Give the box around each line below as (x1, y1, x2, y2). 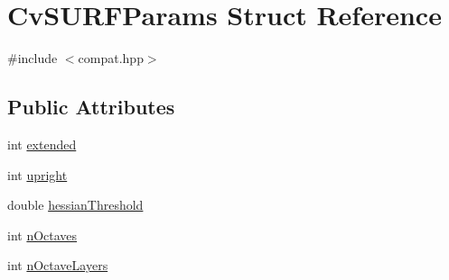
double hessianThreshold (7, 195, 144, 214)
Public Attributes (7, 93, 175, 121)
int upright (7, 165, 68, 184)
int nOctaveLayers (7, 256, 108, 275)
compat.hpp (78, 49, 144, 68)
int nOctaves (7, 225, 78, 244)
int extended (7, 134, 77, 153)
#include (7, 49, 58, 68)
